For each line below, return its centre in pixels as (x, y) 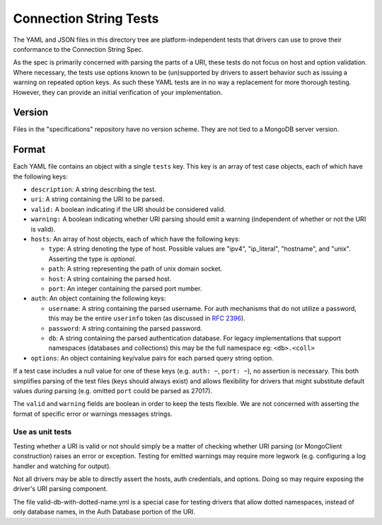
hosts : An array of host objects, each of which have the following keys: (135, 239)
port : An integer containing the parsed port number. (125, 288)
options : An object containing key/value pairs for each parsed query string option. (152, 358)
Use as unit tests (42, 432)
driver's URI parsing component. (60, 489)
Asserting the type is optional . (92, 259)
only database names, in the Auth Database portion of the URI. (104, 512)
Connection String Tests (86, 18)
